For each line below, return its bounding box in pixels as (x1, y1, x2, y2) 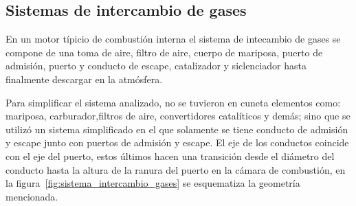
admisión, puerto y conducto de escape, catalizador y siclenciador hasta (5, 58, 307, 73)
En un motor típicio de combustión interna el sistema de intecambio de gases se (5, 32, 341, 46)
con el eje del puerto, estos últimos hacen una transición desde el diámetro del (5, 148, 335, 163)
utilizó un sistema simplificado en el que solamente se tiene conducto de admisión (5, 122, 348, 136)
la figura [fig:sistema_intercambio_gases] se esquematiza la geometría (5, 176, 300, 190)
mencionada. (5, 189, 58, 203)
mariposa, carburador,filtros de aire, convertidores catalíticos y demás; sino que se (5, 108, 351, 123)
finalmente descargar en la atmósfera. (5, 71, 163, 86)
